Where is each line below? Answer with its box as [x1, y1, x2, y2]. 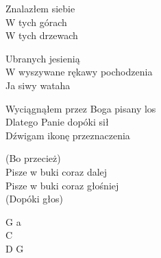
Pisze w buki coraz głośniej [5, 178, 119, 192]
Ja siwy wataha [5, 78, 71, 92]
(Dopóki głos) [5, 191, 63, 206]
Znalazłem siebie [5, 1, 75, 15]
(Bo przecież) [5, 151, 61, 165]
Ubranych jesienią [5, 51, 80, 65]
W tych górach [5, 14, 67, 29]
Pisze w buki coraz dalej [5, 164, 108, 178]
